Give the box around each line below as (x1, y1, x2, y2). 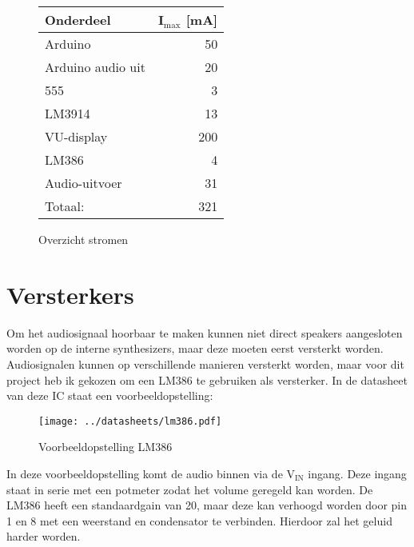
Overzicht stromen (38, 231, 129, 247)
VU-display (45, 127, 108, 146)
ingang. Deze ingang (308, 465, 407, 481)
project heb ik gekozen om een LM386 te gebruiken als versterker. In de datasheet (6, 371, 408, 388)
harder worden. (6, 528, 81, 545)
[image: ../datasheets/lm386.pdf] (38, 415, 222, 427)
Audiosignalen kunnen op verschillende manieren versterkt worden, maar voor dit (6, 355, 404, 372)
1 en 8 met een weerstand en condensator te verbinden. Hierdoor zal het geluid (6, 512, 392, 529)
